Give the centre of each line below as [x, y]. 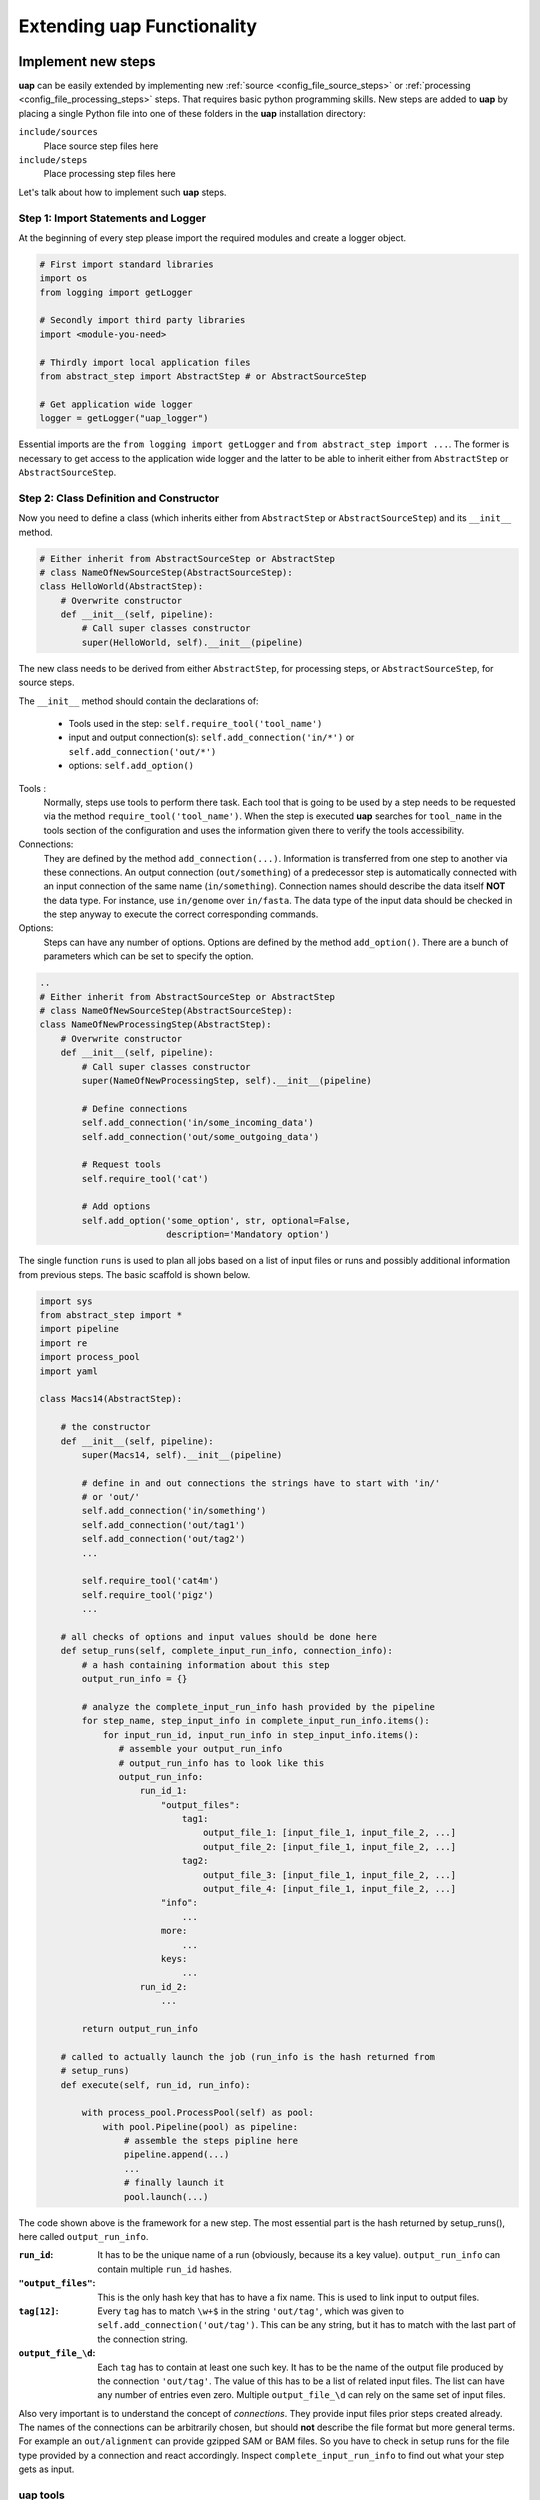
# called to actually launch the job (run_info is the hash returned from [247, 2056]
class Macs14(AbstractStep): [111, 1399]
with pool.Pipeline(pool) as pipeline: [200, 2126]
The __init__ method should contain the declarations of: [138, 701]
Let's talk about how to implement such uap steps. [122, 192]
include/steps [53, 160]
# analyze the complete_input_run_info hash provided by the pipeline [258, 1706]
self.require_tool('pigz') [147, 1594]
